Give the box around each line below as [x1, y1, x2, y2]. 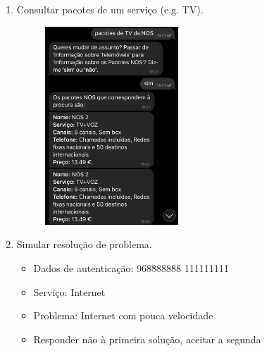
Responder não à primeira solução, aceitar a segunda [33, 331, 261, 346]
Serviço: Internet [33, 284, 106, 299]
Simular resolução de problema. [16, 237, 152, 252]
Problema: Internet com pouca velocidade [33, 308, 213, 323]
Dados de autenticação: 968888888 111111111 [33, 261, 229, 276]
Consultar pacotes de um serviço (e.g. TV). [16, 2, 204, 16]
